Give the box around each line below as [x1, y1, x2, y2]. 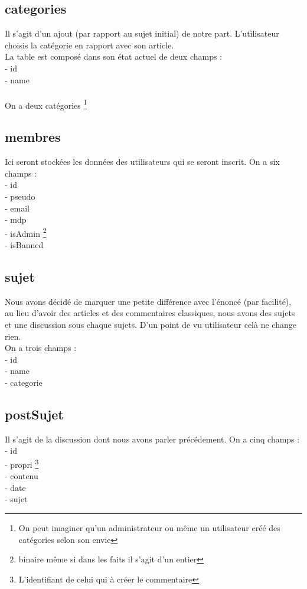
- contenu [5, 470, 38, 482]
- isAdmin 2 [5, 225, 47, 239]
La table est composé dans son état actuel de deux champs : [5, 50, 223, 63]
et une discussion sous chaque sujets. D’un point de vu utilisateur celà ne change [5, 318, 296, 331]
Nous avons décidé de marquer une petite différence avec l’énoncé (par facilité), [5, 295, 292, 307]
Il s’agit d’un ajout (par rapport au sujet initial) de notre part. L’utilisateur [5, 27, 279, 40]
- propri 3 [5, 456, 39, 470]
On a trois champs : [5, 341, 77, 354]
